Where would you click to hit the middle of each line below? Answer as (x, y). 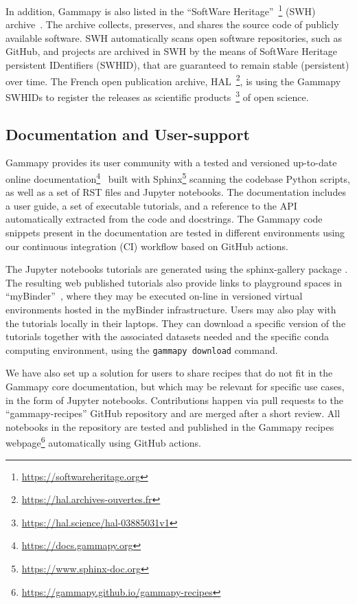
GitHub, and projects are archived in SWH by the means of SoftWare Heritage (172, 51)
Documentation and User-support (128, 134)
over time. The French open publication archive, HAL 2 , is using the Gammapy (173, 80)
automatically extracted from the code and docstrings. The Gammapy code (164, 219)
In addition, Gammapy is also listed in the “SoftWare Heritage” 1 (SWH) (161, 10)
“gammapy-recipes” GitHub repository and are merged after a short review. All (173, 413)
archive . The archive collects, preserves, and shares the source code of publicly (172, 24)
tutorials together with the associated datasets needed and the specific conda (168, 336)
